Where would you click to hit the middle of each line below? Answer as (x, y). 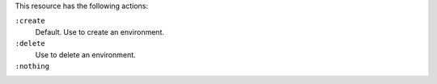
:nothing (32, 66)
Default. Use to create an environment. (100, 31)
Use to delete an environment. (86, 55)
